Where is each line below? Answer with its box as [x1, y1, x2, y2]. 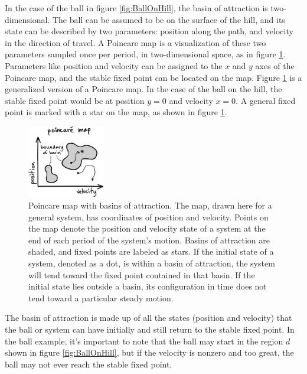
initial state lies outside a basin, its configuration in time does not [28, 280, 267, 292]
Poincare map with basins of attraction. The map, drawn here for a [28, 199, 272, 212]
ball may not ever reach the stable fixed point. [5, 357, 172, 370]
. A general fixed [236, 94, 296, 106]
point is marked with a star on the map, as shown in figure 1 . [5, 106, 227, 118]
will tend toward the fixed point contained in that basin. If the [28, 268, 255, 281]
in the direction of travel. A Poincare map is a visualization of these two [5, 36, 266, 48]
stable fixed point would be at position [5, 94, 145, 106]
